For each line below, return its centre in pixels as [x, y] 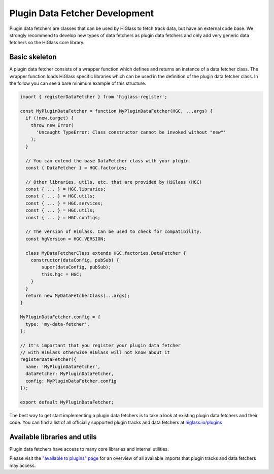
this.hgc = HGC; [62, 274]
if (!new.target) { [50, 118]
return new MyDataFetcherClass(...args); [78, 295]
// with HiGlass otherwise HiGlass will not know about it [95, 352]
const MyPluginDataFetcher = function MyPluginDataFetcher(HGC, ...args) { [116, 111]
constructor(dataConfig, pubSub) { [75, 260]
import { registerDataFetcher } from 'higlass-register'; [94, 97]
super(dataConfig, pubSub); [76, 267]
